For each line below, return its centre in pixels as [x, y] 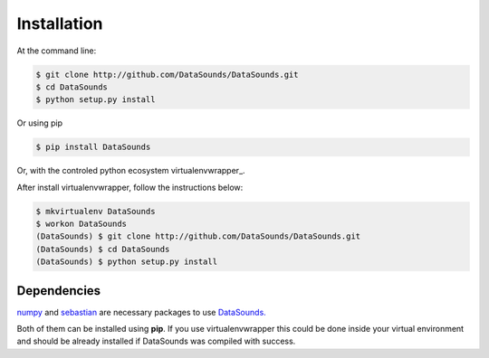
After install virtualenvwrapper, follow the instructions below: [130, 187]
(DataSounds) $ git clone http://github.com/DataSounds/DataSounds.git [198, 236]
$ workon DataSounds [81, 224]
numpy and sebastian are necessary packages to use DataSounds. [141, 312]
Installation [60, 24]
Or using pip [40, 123]
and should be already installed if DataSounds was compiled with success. [156, 341]
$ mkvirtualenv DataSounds [96, 211]
